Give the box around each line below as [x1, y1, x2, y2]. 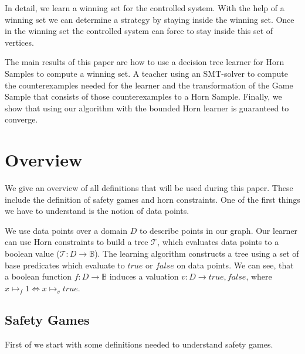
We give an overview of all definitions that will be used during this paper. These [5, 182, 293, 194]
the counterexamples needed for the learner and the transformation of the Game [5, 79, 293, 91]
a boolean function [5, 270, 72, 282]
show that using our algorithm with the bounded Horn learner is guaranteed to [5, 101, 289, 114]
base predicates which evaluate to [5, 258, 125, 271]
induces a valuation [109, 270, 179, 282]
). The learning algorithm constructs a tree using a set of [94, 247, 299, 260]
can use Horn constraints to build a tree [5, 236, 148, 248]
